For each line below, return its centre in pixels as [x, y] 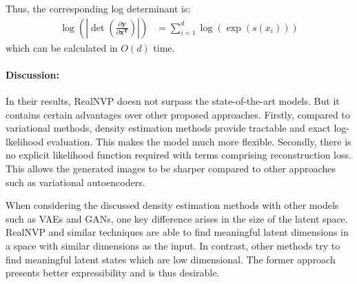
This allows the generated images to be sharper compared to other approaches [171, 168]
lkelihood [25, 141]
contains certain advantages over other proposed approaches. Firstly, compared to [178, 114]
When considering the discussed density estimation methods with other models [172, 205]
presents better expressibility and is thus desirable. [113, 273]
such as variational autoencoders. [75, 182]
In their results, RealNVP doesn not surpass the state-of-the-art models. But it [173, 101]
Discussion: [32, 74]
